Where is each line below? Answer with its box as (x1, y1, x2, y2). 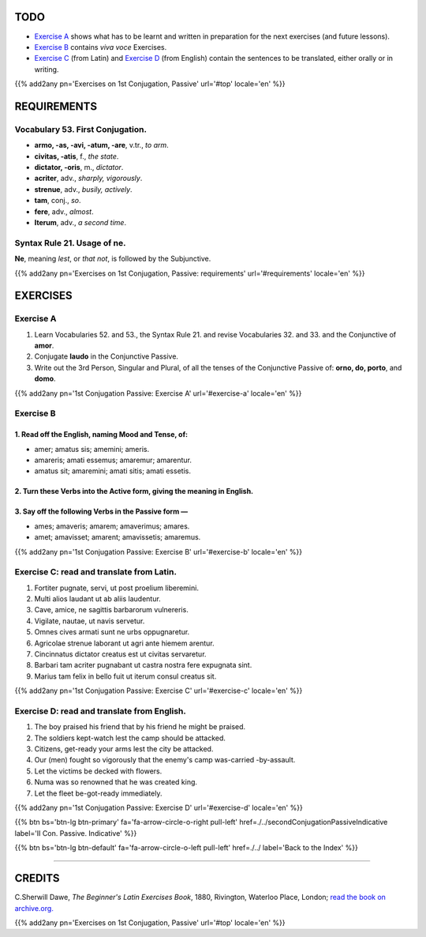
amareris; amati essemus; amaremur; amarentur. (34, 455, 192, 465)
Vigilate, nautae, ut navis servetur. (34, 616, 145, 626)
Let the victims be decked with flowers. (34, 766, 163, 776)
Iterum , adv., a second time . (34, 217, 126, 227)
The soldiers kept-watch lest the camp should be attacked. (34, 733, 226, 743)
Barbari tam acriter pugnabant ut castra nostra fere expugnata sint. (34, 660, 252, 670)
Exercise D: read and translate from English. (14, 706, 187, 717)
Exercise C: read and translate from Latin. (14, 566, 177, 578)
